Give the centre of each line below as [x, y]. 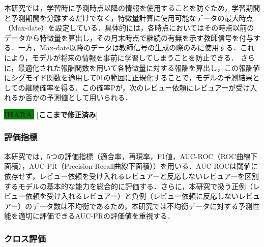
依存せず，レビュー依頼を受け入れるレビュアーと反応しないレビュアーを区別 [132, 176]
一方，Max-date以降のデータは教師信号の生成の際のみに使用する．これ [136, 48]
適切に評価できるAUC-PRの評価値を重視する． [96, 216]
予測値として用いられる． [89, 97]
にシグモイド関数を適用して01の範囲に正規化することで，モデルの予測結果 [128, 78]
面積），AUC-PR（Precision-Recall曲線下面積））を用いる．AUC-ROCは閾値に [131, 166]
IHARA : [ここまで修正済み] [51, 114]
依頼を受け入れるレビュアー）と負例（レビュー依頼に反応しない [132, 196]
